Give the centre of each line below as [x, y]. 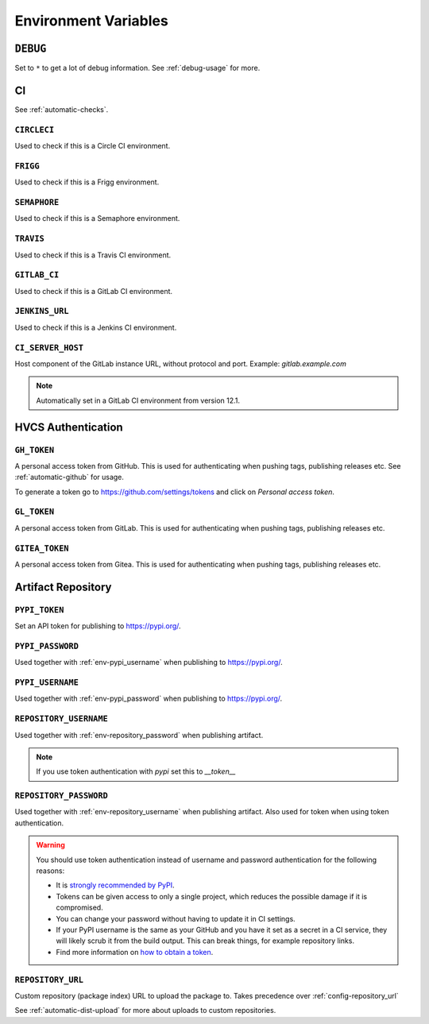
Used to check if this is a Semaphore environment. [97, 218]
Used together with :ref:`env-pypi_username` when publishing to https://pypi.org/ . [149, 663]
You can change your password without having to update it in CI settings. [176, 918]
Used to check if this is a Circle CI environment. [93, 146]
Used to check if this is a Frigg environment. [87, 182]
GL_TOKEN [35, 512]
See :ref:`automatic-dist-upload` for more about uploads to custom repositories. [145, 1010]
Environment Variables [91, 21]
